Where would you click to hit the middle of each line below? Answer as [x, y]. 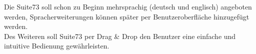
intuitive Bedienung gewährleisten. [57, 46]
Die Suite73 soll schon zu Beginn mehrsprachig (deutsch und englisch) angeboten [128, 6]
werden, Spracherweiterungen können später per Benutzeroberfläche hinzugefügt [127, 16]
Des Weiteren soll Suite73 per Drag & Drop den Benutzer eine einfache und [120, 36]
